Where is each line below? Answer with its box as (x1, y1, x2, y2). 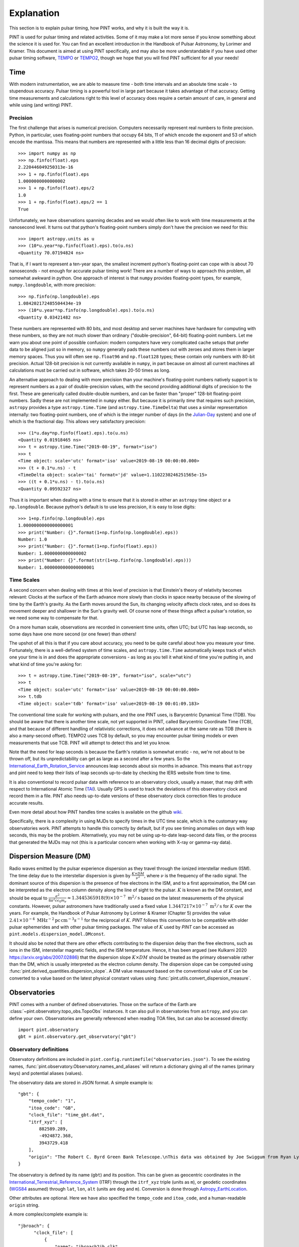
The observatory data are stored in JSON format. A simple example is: (9, 1079, 153, 1085)
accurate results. (9, 800, 44, 806)
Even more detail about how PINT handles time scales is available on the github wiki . (9, 809, 183, 815)
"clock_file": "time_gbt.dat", (28, 1112, 105, 1118)
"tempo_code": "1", (28, 1098, 76, 1104)
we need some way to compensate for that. (9, 615, 99, 621)
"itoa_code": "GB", (28, 1105, 76, 1111)
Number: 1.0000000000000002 (18, 550, 87, 556)
